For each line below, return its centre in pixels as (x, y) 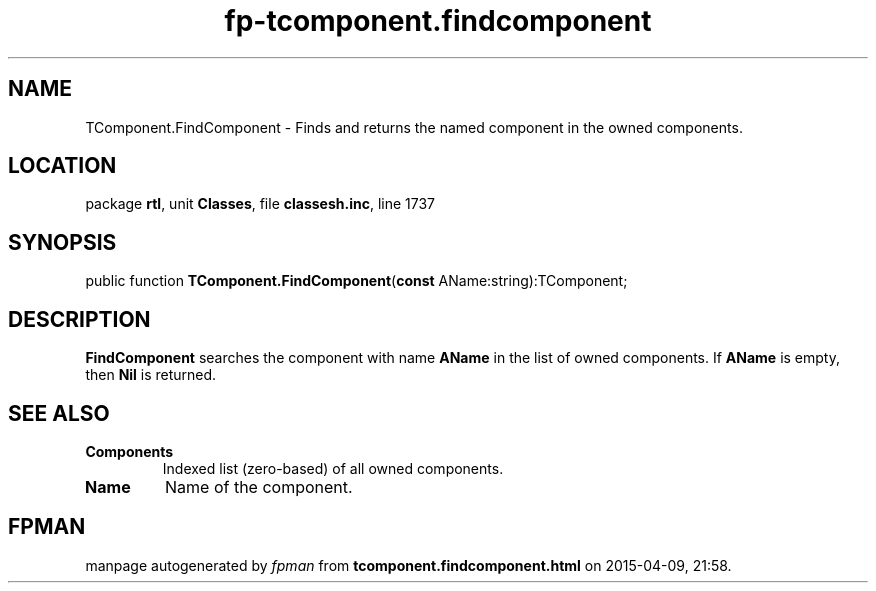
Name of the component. (259, 486)
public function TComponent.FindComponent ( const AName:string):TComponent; (356, 281)
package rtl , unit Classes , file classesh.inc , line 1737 (260, 204)
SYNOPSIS (62, 242)
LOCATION (62, 166)
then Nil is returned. (151, 375)
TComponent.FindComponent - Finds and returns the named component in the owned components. (414, 127)
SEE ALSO (59, 413)
